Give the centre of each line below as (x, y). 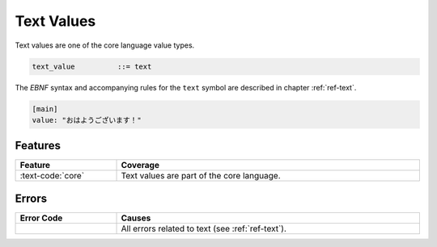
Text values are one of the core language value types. (105, 45)
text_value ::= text (92, 66)
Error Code (41, 218)
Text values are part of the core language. (201, 176)
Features (38, 146)
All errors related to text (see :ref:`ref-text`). (204, 228)
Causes (136, 218)
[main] (45, 109)
